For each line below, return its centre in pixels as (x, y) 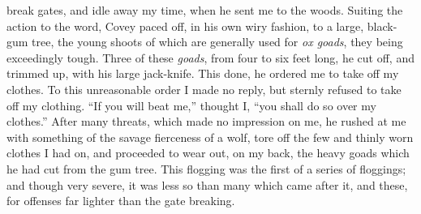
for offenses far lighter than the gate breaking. (121, 201)
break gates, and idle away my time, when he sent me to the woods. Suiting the (205, 10)
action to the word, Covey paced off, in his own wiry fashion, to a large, (185, 26)
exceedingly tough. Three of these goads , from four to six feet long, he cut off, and (210, 57)
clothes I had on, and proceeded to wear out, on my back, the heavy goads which (208, 153)
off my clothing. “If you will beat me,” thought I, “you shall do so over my (191, 105)
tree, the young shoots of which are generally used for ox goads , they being (217, 42)
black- (382, 26)
